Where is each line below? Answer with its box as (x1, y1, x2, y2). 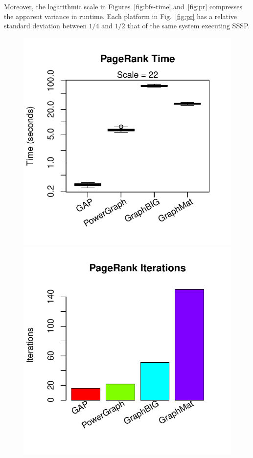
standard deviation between (4, 21, 87, 31)
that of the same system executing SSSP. (127, 21, 250, 31)
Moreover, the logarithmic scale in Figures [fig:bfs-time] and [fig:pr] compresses (4, 1, 243, 11)
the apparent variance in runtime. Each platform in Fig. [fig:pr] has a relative (4, 11, 237, 21)
